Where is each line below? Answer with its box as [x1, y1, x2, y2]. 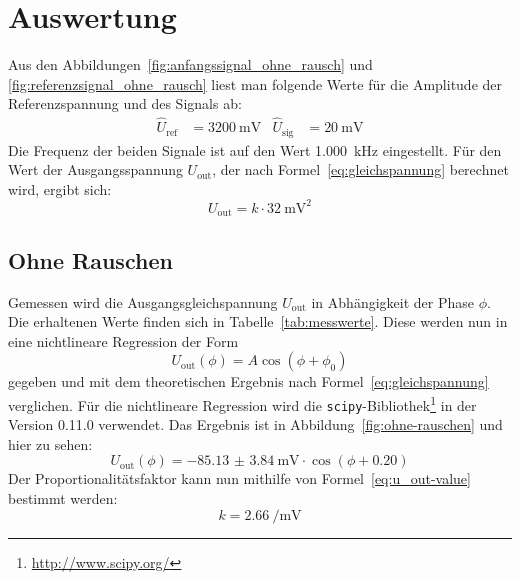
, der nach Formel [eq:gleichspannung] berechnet [212, 159, 509, 180]
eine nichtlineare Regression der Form [8, 330, 239, 351]
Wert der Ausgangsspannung [8, 159, 183, 180]
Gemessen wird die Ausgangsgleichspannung [8, 291, 278, 312]
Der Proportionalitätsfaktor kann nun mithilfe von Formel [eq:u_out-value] [8, 468, 471, 489]
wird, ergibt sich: [8, 178, 112, 199]
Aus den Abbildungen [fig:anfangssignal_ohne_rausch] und [8, 54, 373, 75]
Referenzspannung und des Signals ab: [8, 93, 242, 114]
